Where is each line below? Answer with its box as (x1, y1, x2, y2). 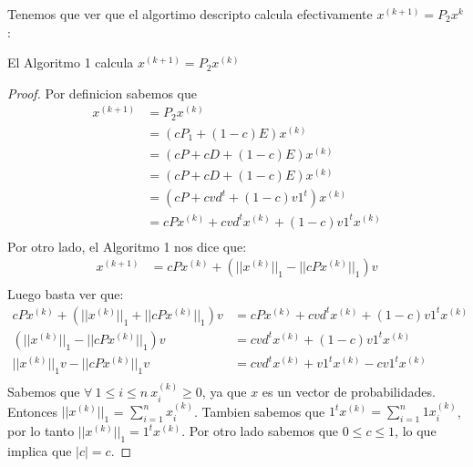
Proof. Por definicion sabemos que (7, 83, 197, 102)
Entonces (7, 401, 58, 420)
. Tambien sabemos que (194, 401, 325, 420)
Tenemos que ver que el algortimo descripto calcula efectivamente (7, 5, 373, 23)
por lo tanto (7, 421, 75, 441)
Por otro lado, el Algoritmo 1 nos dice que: (7, 236, 247, 255)
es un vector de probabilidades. (262, 382, 436, 401)
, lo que (395, 421, 437, 441)
